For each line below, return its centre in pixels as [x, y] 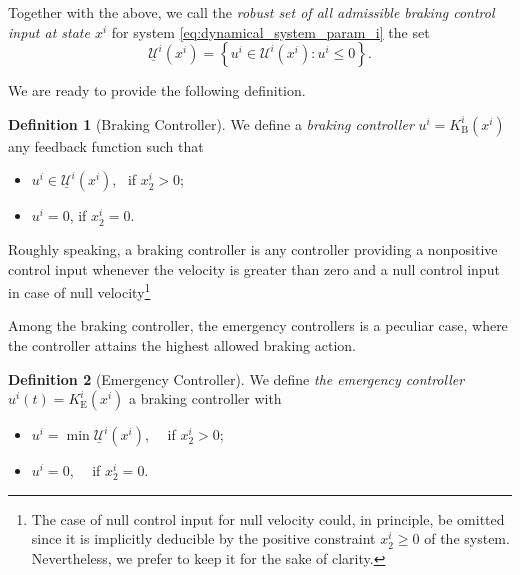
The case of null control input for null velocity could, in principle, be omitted [268, 518]
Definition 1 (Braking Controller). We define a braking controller [211, 123]
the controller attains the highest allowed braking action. [182, 345]
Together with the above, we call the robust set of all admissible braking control [251, 12]
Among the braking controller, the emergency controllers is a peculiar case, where [258, 325]
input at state [49, 31]
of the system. [467, 538]
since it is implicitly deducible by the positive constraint [203, 538]
